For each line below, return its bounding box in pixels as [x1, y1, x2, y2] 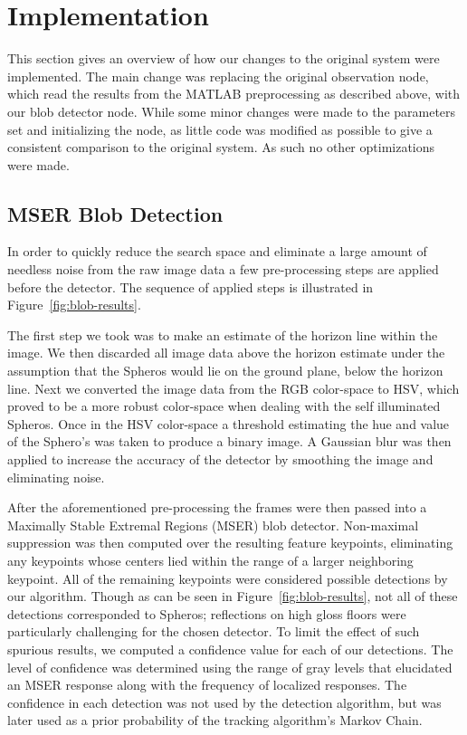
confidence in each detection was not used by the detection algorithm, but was [7, 692, 442, 711]
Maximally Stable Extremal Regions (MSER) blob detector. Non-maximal [7, 515, 419, 534]
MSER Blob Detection [7, 199, 224, 227]
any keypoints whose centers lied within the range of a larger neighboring [7, 550, 414, 569]
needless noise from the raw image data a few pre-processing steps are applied [7, 260, 439, 279]
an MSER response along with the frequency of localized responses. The [7, 675, 407, 694]
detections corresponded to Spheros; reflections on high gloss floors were [7, 604, 406, 623]
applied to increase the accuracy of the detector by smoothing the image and [7, 450, 434, 469]
